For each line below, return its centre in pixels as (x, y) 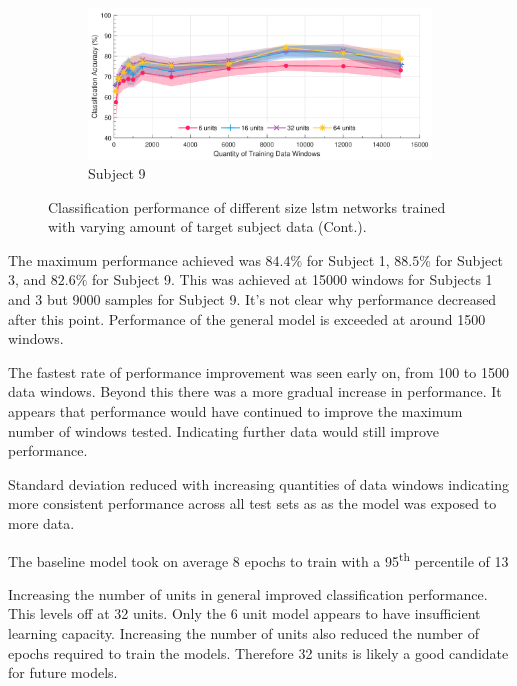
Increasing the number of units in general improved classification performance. (248, 593)
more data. (41, 523)
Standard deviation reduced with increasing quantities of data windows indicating (258, 483)
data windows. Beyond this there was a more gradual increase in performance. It (255, 391)
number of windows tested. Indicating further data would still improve (223, 430)
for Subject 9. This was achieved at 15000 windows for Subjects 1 (292, 279)
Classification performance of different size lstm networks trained (247, 206)
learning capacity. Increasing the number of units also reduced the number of (244, 633)
